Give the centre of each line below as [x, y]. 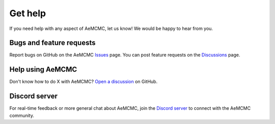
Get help [28, 13]
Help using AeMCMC [43, 69]
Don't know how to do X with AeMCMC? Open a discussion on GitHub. [84, 82]
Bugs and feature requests [52, 43]
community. [22, 115]
